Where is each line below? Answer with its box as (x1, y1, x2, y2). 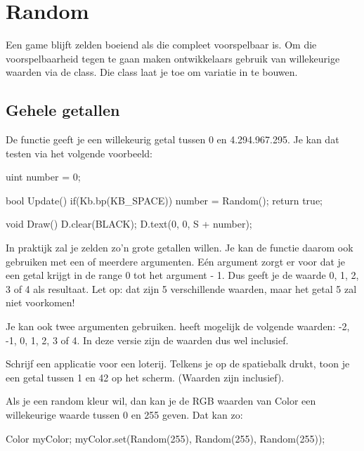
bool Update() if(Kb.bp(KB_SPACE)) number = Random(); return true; (6, 192, 323, 207)
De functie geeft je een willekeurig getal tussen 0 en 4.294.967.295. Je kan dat (6, 132, 339, 147)
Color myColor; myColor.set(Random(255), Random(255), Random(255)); (6, 431, 325, 445)
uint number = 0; (6, 169, 81, 184)
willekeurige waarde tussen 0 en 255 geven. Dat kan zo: (6, 407, 243, 422)
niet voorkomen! (6, 295, 75, 310)
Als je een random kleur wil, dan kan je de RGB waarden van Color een (6, 393, 316, 408)
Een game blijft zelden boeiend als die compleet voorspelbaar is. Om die (6, 37, 317, 52)
